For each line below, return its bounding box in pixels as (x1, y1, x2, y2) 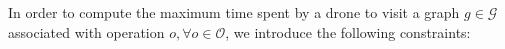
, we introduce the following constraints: (225, 21, 471, 42)
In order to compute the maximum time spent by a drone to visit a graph (8, 2, 460, 22)
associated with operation (8, 21, 165, 42)
